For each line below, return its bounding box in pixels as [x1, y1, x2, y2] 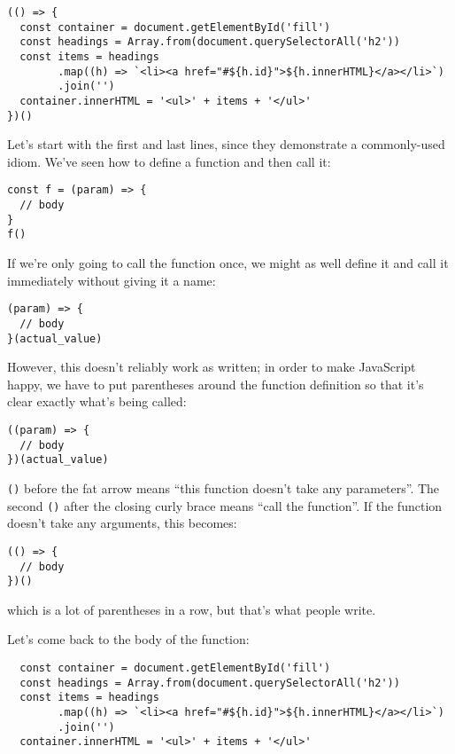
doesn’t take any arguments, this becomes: [7, 514, 237, 532]
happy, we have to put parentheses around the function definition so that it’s [7, 374, 424, 393]
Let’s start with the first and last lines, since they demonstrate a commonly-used [7, 135, 445, 153]
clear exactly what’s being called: [7, 392, 187, 411]
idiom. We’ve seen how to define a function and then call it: [7, 152, 331, 170]
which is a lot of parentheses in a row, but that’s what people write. [7, 600, 376, 618]
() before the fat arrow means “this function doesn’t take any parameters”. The [7, 478, 440, 497]
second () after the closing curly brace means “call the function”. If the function [7, 496, 443, 514]
